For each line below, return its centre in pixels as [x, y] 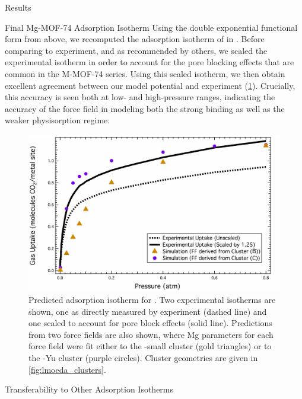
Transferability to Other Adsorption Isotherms [89, 389]
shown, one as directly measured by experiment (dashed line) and [148, 311]
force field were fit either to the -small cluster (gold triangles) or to [150, 346]
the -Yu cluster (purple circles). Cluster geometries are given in [143, 358]
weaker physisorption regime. [58, 120]
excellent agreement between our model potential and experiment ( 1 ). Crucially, [150, 85]
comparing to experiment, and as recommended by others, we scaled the [136, 50]
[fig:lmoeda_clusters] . [67, 369]
